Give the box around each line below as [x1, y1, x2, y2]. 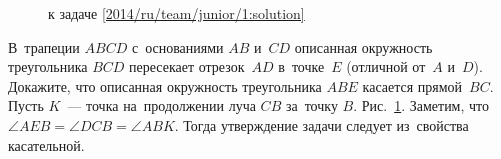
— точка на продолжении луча [67, 95, 256, 116]
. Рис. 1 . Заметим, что [353, 95, 490, 116]
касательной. [8, 134, 85, 155]
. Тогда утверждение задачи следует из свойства [174, 114, 469, 135]
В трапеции [8, 36, 80, 57]
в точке [278, 56, 325, 77]
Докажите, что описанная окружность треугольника [8, 75, 322, 96]
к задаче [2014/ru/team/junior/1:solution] [48, 3, 305, 23]
